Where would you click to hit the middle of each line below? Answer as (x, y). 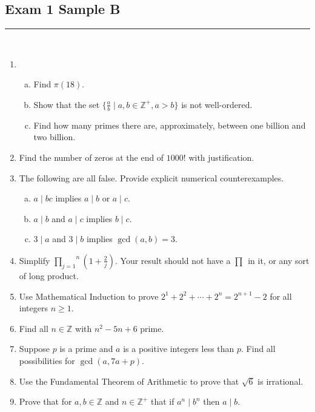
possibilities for (47, 360)
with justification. (221, 157)
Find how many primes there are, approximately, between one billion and (170, 125)
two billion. (55, 137)
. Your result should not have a (173, 260)
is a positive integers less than (179, 349)
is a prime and (86, 349)
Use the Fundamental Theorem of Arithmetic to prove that (129, 381)
